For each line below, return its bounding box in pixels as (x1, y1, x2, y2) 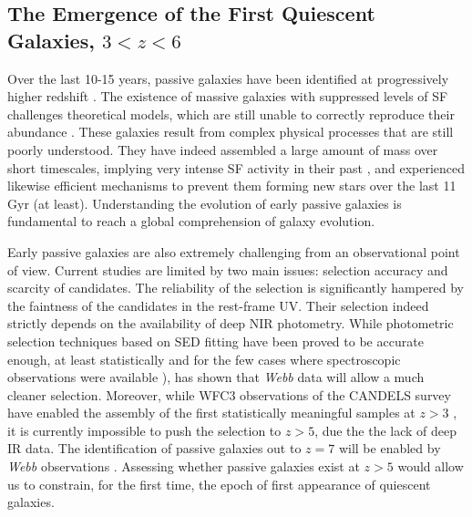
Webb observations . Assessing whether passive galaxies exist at (7, 457, 360, 476)
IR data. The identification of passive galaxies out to (7, 439, 302, 458)
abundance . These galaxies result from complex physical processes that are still (7, 122, 454, 141)
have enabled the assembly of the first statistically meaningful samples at (7, 403, 416, 422)
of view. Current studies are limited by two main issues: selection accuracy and (7, 260, 448, 279)
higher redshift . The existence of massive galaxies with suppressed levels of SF (7, 87, 448, 106)
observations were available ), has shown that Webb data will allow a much (7, 367, 425, 387)
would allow (397, 457, 464, 476)
